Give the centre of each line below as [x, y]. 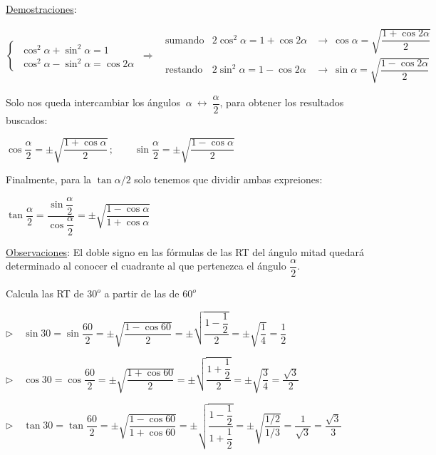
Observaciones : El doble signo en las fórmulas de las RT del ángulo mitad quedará [185, 251]
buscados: [27, 119]
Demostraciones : [41, 9]
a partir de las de [142, 293]
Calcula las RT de [45, 293]
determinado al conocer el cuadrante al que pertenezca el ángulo [146, 266]
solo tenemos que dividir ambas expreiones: [228, 179]
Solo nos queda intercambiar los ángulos [93, 102]
